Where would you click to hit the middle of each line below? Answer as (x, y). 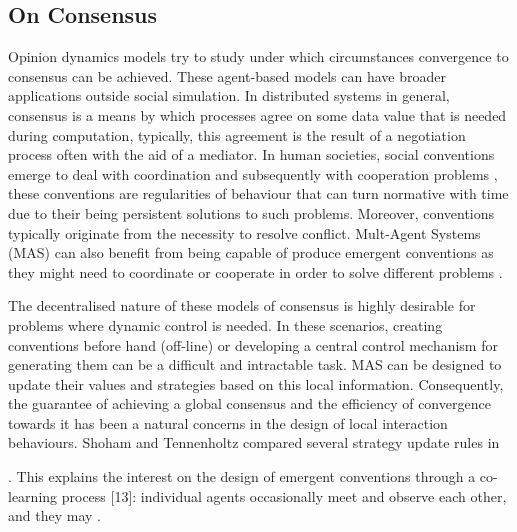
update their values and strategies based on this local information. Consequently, (256, 383)
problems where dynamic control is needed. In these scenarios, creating (225, 324)
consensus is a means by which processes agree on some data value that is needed (257, 114)
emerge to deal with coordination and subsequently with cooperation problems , (253, 173)
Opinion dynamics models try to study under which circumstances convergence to (258, 56)
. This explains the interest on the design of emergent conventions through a (242, 476)
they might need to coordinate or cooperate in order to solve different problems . (255, 271)
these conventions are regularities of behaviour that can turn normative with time (258, 193)
